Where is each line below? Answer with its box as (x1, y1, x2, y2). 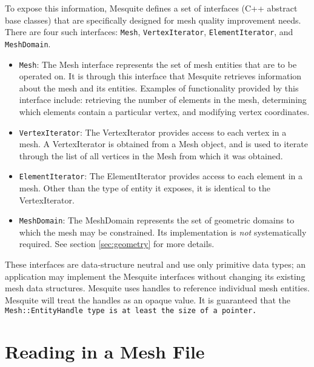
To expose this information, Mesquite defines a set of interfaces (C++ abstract (5, 2, 298, 14)
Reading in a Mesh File (5, 339, 205, 364)
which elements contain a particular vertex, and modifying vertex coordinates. (19, 105, 310, 117)
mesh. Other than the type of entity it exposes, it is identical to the (19, 182, 270, 194)
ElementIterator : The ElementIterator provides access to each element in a (19, 170, 302, 182)
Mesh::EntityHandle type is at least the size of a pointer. (5, 306, 257, 316)
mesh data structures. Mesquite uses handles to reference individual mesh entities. (5, 282, 310, 294)
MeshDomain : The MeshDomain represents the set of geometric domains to (19, 214, 295, 226)
